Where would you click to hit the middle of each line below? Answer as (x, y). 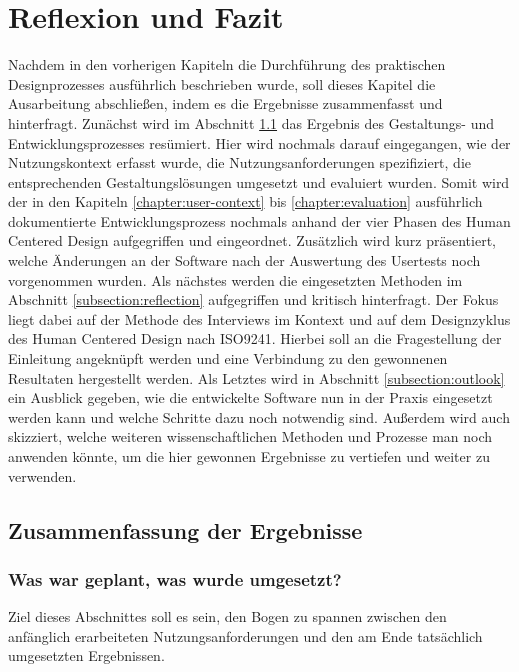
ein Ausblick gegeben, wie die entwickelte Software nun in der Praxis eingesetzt (250, 397)
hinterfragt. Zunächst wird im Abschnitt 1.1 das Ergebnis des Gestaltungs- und (251, 122)
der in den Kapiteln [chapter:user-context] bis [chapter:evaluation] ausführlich (245, 201)
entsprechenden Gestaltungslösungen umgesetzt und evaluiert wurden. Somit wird (259, 181)
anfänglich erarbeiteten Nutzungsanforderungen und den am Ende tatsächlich (245, 635)
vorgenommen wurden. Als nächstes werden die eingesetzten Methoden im (235, 279)
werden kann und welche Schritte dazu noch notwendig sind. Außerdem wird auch (259, 416)
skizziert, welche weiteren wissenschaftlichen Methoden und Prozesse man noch (250, 436)
